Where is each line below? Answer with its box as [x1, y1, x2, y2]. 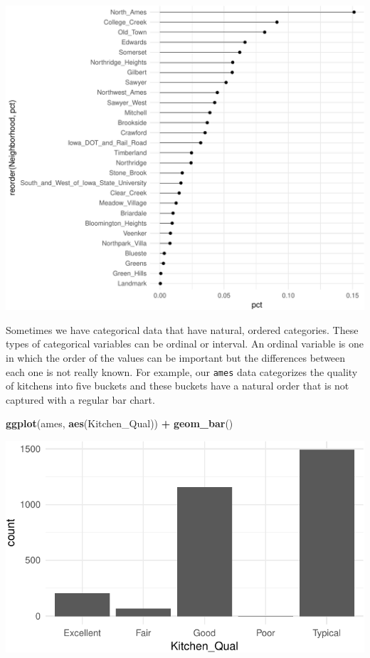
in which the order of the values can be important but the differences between [6, 350, 346, 365]
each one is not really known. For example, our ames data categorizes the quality [6, 364, 358, 379]
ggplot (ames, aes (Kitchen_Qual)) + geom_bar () [6, 416, 233, 431]
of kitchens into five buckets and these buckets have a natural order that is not [6, 378, 349, 393]
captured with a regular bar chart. [6, 392, 155, 407]
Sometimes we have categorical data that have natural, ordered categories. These [6, 322, 359, 337]
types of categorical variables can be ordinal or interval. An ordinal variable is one [6, 336, 364, 351]
